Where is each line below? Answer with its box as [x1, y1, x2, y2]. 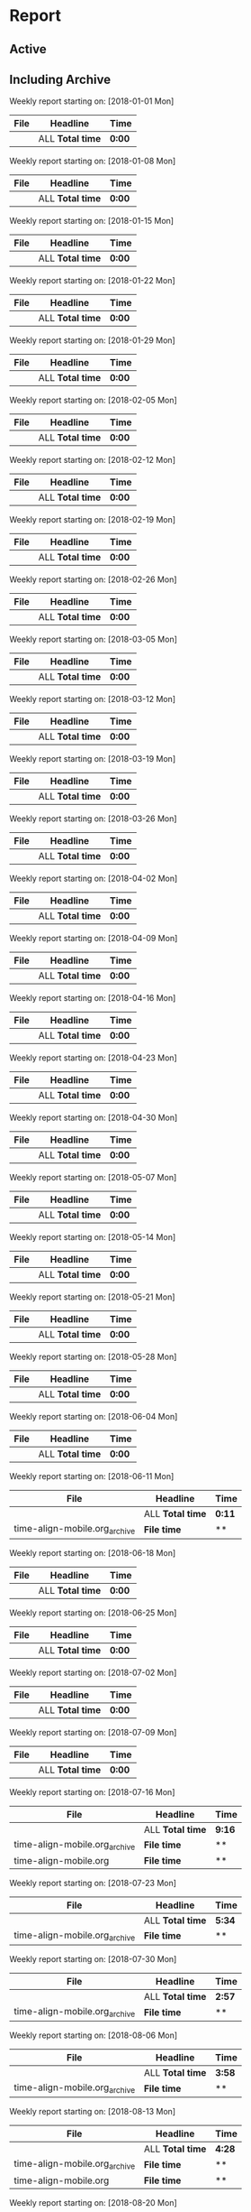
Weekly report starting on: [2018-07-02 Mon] [9, 1667, 177, 1678]
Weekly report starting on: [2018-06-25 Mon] [9, 1607, 177, 1618]
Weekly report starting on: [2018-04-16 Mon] [9, 993, 176, 1004]
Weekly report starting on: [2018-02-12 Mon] [9, 455, 175, 466]
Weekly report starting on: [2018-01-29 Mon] [9, 335, 175, 346]
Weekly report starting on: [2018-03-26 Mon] [9, 813, 177, 824]
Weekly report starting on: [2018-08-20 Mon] [9, 2197, 177, 2207]
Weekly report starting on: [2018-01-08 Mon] [9, 155, 176, 167]
